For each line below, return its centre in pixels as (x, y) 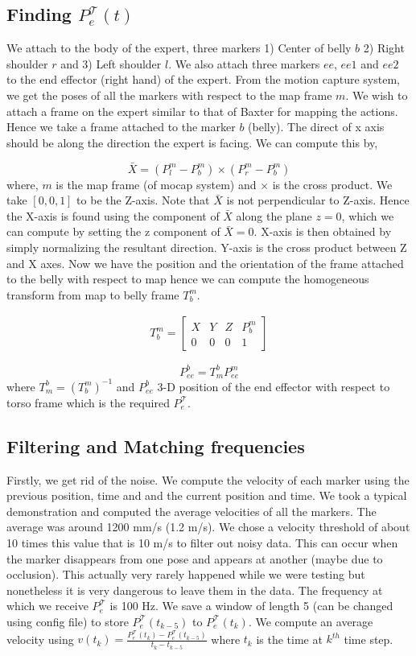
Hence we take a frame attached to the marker (121, 127)
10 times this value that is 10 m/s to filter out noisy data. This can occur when (202, 542)
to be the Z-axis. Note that (143, 200)
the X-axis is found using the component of (113, 215)
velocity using (40, 639)
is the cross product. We (332, 184)
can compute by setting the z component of (113, 231)
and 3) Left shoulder (111, 63)
